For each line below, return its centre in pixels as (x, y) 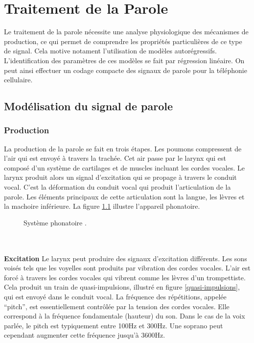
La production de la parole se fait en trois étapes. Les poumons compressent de (123, 148)
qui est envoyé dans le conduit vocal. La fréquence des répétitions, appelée (115, 296)
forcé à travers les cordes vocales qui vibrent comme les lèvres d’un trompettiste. (125, 277)
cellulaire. (18, 80)
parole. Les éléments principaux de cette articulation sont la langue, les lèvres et (124, 196)
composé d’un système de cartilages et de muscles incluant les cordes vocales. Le (125, 167)
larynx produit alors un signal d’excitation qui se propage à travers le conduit (120, 177)
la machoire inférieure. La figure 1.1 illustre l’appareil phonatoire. (102, 206)
